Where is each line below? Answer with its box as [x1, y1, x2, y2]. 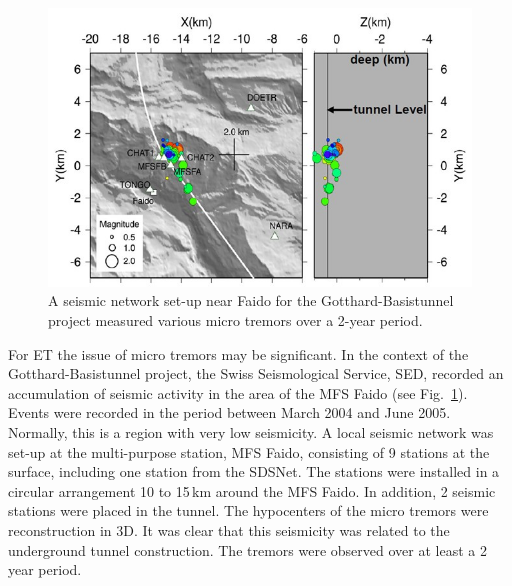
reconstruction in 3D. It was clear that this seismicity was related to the [8, 519, 450, 540]
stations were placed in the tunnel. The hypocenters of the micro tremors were [8, 500, 489, 521]
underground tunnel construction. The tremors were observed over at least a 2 [8, 539, 487, 560]
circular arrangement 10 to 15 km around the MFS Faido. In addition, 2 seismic [8, 480, 496, 501]
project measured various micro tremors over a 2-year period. [48, 309, 423, 330]
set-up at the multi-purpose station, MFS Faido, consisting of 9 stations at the [8, 441, 490, 462]
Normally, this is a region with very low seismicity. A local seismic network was [8, 421, 494, 442]
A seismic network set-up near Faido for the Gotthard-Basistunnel [48, 290, 454, 311]
